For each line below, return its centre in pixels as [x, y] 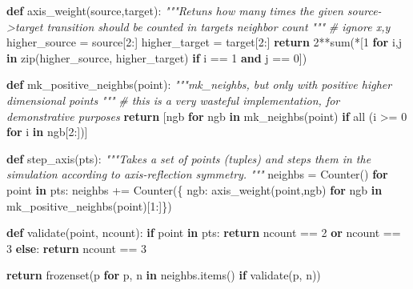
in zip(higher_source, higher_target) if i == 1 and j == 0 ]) [157, 57]
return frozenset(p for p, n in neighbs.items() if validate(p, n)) [164, 275]
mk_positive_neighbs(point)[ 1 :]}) [89, 205]
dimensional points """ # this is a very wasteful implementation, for [173, 100]
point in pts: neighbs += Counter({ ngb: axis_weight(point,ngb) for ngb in [194, 189]
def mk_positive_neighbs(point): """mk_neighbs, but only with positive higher [199, 84]
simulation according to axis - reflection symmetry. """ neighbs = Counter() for [197, 174]
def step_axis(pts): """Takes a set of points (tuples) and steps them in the [189, 158]
